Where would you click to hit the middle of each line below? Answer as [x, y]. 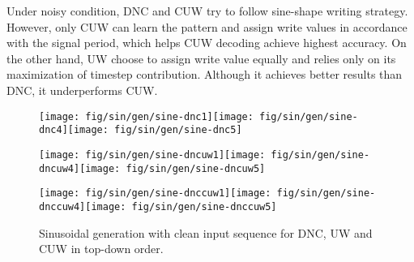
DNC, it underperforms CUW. [82, 90]
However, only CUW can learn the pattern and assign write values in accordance [207, 26]
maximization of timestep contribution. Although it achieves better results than [205, 74]
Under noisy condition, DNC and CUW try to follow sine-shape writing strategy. [207, 11]
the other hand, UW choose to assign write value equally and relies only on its [201, 58]
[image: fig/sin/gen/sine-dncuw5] [173, 168]
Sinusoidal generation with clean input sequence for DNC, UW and [206, 232]
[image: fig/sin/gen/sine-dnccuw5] [181, 206]
